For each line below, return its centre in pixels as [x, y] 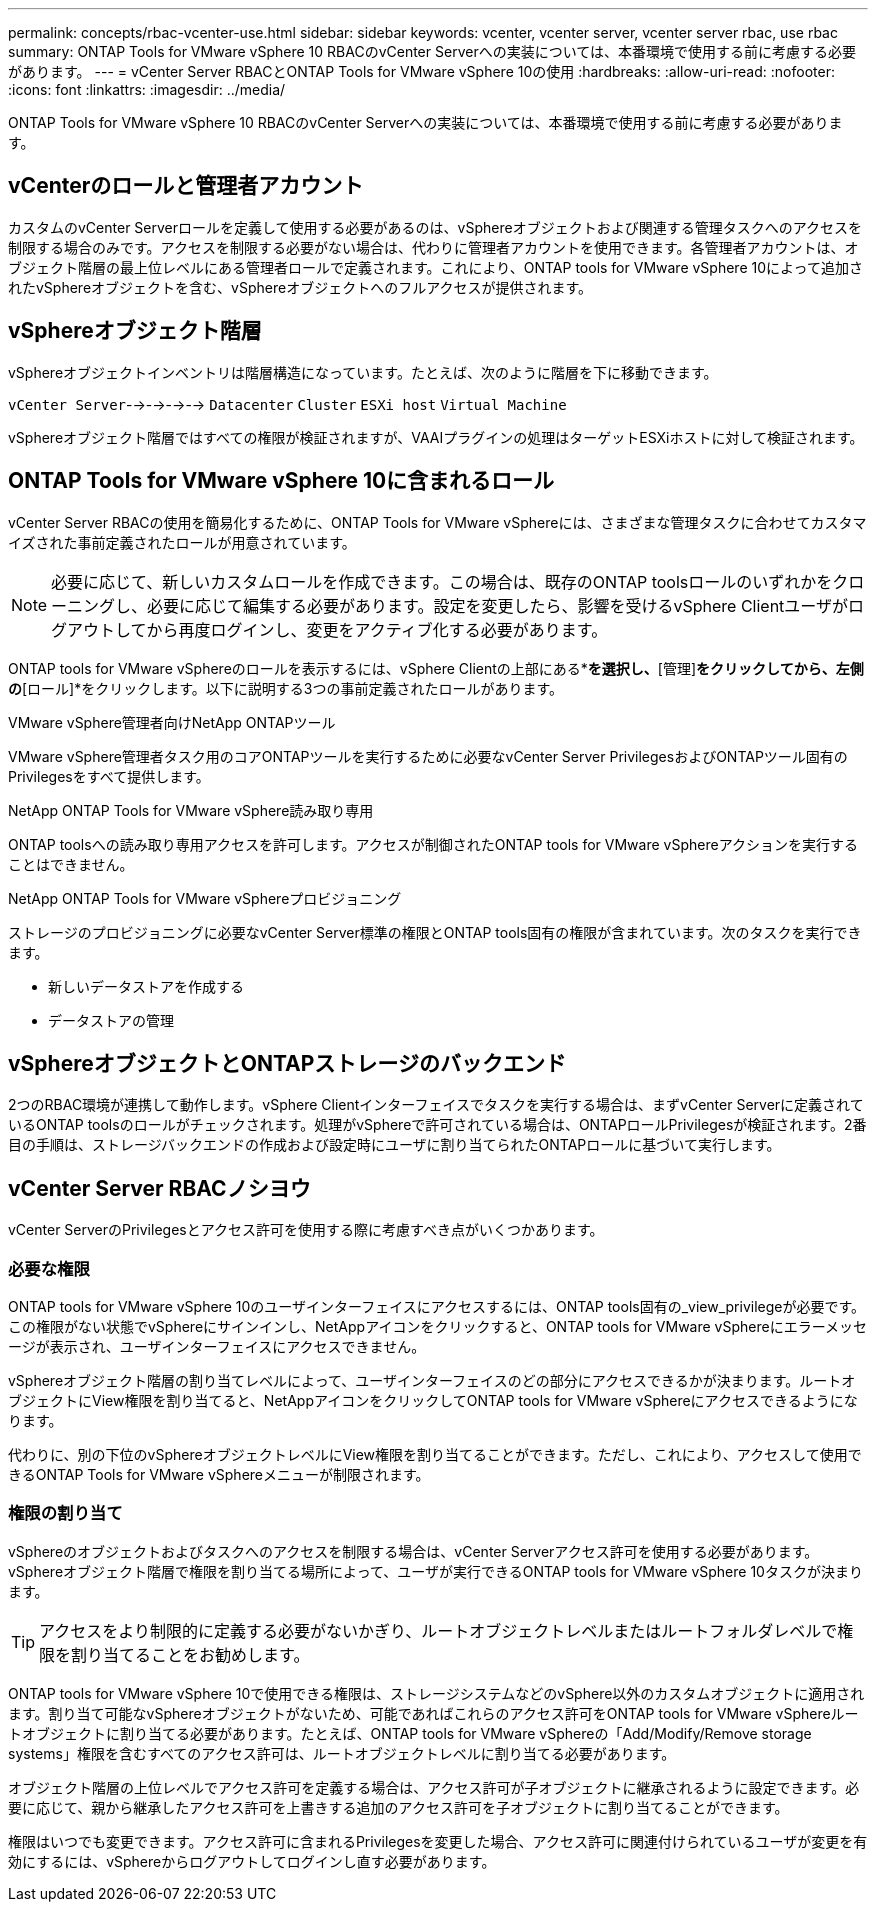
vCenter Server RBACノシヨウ [159, 1188]
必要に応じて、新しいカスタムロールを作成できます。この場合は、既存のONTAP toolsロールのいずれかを [442, 581]
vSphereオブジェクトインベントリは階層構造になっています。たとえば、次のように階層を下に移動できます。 [363, 372]
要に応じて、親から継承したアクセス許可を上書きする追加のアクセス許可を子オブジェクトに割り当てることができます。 [398, 1807]
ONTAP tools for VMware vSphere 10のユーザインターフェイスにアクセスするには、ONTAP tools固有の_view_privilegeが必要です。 [437, 1306]
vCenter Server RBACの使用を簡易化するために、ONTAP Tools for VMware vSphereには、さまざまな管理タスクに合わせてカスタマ [437, 522]
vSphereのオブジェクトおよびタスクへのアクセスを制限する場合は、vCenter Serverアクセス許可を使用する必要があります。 [413, 1551]
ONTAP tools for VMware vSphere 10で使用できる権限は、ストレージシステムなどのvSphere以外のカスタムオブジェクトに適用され [436, 1693]
